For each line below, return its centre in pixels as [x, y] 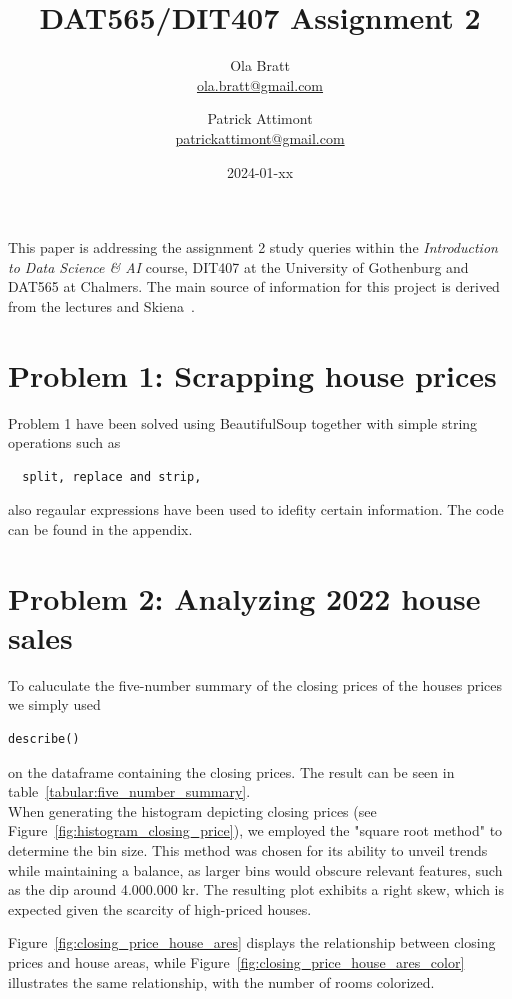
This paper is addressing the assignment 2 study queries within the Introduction [253, 247]
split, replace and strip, [112, 476]
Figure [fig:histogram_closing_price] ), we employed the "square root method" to [255, 830]
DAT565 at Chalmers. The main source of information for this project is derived [254, 286]
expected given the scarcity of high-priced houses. [160, 908]
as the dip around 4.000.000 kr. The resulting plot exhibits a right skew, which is [256, 889]
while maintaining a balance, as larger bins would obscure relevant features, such [255, 869]
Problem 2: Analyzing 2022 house [244, 597]
